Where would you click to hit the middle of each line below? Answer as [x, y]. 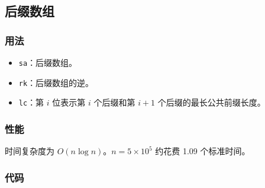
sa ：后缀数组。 [48, 62]
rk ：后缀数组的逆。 [56, 82]
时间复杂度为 [30, 151]
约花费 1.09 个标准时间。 [203, 151]
